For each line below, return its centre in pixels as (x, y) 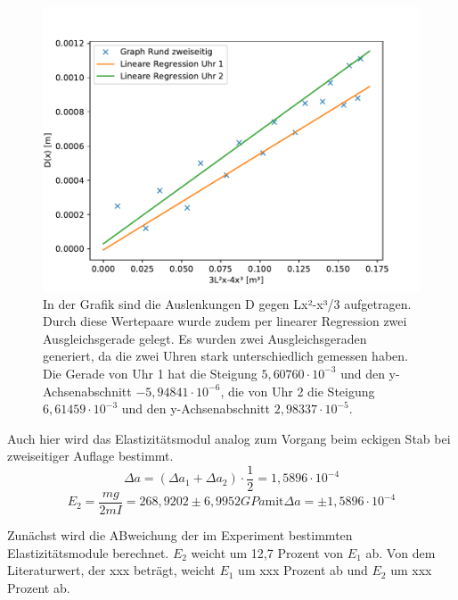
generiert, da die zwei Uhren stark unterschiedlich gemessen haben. (225, 356)
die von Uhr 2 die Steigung (301, 391)
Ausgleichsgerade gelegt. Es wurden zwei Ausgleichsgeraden (205, 338)
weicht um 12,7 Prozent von (267, 552)
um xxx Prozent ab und (303, 570)
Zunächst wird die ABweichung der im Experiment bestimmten (180, 535)
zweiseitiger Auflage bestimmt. (90, 456)
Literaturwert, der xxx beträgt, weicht (111, 570)
